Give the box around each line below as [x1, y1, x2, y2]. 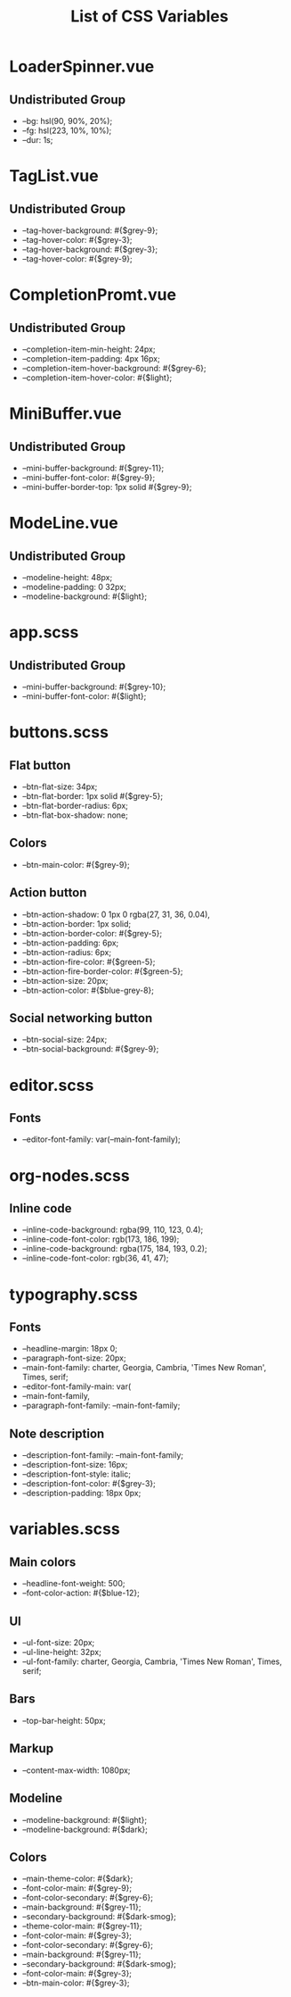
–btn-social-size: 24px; [21, 1034, 108, 1045]
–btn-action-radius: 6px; [21, 946, 112, 957]
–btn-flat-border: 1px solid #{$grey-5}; [21, 791, 164, 801]
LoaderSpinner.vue [9, 56, 155, 77]
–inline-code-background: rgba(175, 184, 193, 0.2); [21, 1244, 207, 1254]
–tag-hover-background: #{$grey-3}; [21, 244, 158, 254]
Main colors [9, 1554, 77, 1569]
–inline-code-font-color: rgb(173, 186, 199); [21, 1234, 180, 1244]
